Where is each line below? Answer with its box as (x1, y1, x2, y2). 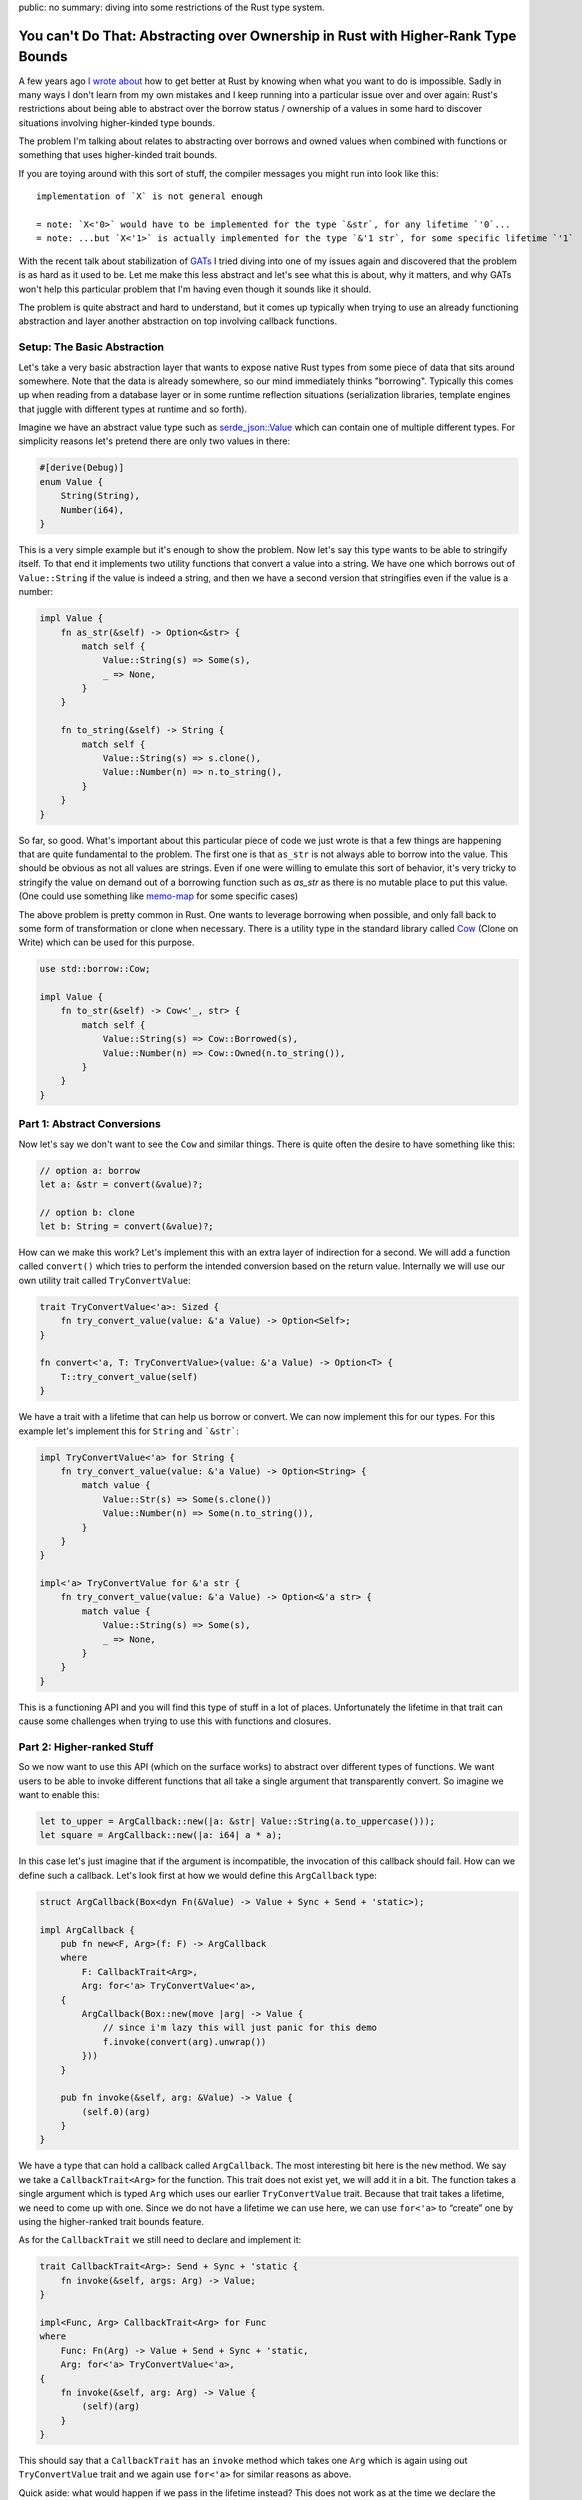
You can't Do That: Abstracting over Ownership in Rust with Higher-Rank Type (18, 27, 517, 44)
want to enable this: (18, 1789, 100, 1801)
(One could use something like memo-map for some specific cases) (18, 890, 299, 902)
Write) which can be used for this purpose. (18, 936, 195, 949)
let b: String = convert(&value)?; (39, 1221, 214, 1232)
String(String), (60, 490, 140, 502)
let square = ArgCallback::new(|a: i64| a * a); (39, 1830, 283, 1841)
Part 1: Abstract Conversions (18, 1117, 162, 1131)
